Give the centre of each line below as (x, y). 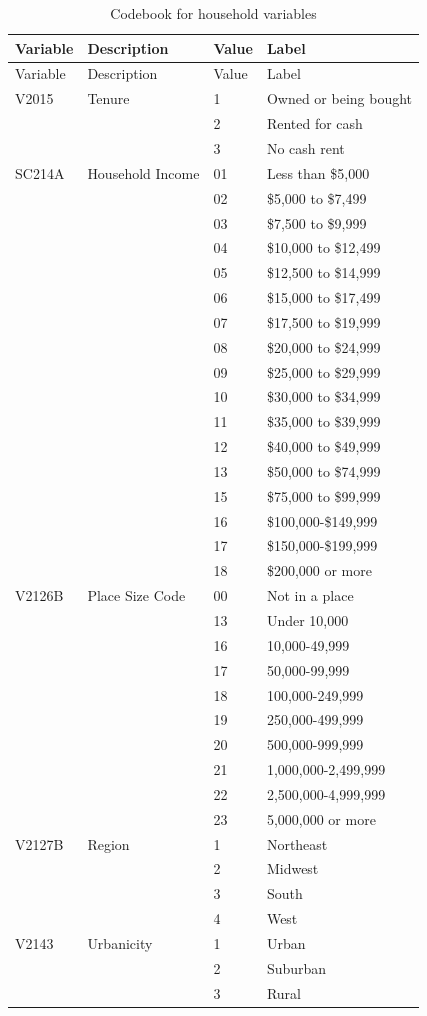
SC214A (40, 172)
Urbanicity (120, 942)
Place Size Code (136, 595)
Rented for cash (314, 123)
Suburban (296, 967)
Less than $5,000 (318, 172)
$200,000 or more (319, 570)
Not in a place (310, 595)
